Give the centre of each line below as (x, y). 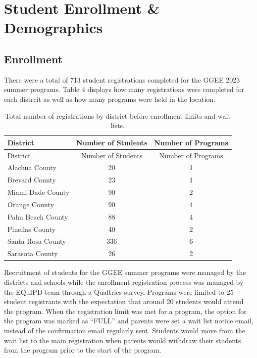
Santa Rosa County (37, 241)
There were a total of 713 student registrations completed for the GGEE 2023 (122, 79)
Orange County (31, 204)
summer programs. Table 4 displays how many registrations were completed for (124, 89)
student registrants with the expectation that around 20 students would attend (124, 301)
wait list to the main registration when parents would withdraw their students (123, 340)
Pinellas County (32, 229)
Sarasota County (33, 253)
